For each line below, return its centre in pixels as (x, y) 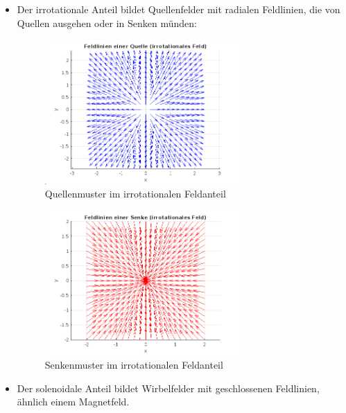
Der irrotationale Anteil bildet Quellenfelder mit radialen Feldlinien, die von (179, 9)
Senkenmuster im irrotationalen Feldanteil (134, 365)
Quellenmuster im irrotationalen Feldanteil (135, 194)
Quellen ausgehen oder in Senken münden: (107, 23)
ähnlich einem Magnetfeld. (73, 402)
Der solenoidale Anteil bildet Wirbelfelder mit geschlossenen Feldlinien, (168, 388)
